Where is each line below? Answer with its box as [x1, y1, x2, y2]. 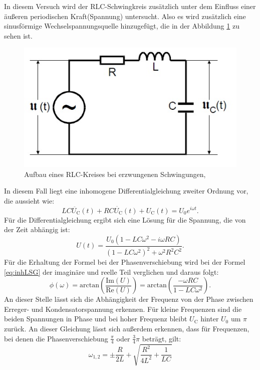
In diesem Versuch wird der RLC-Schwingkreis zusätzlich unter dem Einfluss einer [4, 1, 256, 11]
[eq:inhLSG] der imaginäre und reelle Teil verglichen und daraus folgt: [4, 266, 219, 277]
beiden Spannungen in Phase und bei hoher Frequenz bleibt [4, 313, 187, 324]
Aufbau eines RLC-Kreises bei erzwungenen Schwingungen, [24, 168, 206, 179]
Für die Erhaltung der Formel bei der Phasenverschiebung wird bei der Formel [4, 257, 245, 267]
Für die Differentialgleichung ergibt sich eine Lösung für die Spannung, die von [4, 214, 246, 225]
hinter [200, 313, 219, 324]
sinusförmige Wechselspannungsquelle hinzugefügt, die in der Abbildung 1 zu [4, 21, 239, 31]
